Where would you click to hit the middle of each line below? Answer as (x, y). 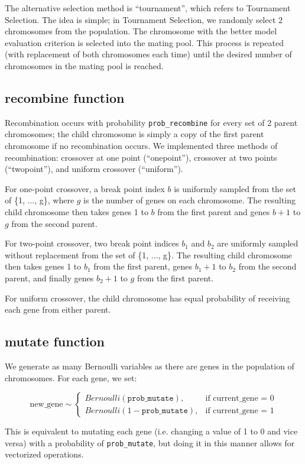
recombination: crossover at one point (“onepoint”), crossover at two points (141, 157)
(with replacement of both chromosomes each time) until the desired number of (148, 54)
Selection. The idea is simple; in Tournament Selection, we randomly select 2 (144, 19)
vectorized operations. (44, 454)
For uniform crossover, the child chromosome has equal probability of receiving (147, 298)
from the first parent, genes (143, 266)
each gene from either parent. (58, 309)
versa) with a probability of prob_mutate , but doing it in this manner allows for (150, 442)
